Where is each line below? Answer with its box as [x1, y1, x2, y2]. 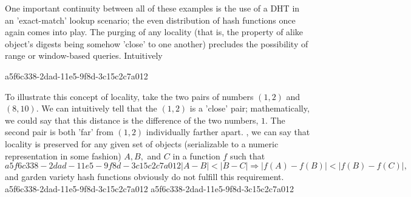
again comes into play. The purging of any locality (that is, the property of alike [5, 25, 304, 38]
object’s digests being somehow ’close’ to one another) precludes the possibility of [5, 37, 308, 50]
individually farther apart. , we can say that [146, 125, 310, 138]
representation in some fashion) [5, 149, 121, 162]
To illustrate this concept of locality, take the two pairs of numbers [5, 90, 254, 102]
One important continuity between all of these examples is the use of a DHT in [5, 2, 300, 14]
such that [229, 149, 265, 162]
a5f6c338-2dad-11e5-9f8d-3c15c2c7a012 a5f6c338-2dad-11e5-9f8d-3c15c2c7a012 [5, 182, 294, 195]
